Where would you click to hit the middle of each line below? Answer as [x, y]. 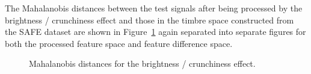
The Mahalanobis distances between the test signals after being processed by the [154, 8]
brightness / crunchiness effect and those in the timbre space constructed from [149, 20]
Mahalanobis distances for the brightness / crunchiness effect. [142, 63]
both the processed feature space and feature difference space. [119, 43]
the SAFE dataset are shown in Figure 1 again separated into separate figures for [155, 32]
